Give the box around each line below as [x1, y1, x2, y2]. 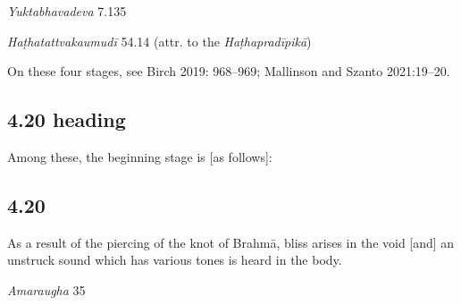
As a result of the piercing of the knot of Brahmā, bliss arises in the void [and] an [7, 233, 455, 251]
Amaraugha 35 [7, 280, 86, 299]
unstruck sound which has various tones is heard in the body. [7, 250, 342, 269]
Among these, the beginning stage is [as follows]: [7, 147, 272, 165]
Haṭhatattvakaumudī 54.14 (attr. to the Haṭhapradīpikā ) [7, 31, 312, 50]
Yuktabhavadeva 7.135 [7, 2, 127, 20]
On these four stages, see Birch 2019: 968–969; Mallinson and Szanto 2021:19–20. [7, 62, 450, 80]
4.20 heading [7, 106, 126, 133]
